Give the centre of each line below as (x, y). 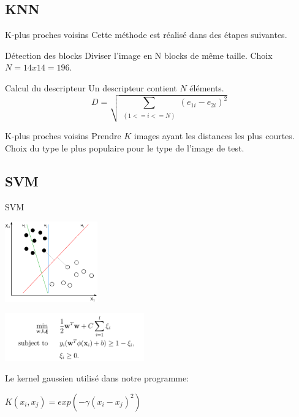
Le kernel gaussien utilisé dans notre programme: (97, 378)
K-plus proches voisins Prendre (63, 136)
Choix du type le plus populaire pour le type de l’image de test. (125, 147)
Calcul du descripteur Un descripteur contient (91, 87)
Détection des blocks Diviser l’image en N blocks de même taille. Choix (139, 55)
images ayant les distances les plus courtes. (214, 136)
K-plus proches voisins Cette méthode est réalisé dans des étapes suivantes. (146, 35)
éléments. (207, 87)
